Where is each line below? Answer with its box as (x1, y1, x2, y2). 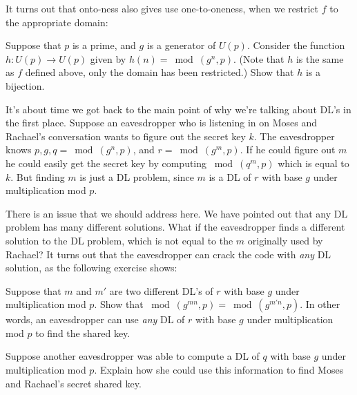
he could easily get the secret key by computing (6, 155, 207, 170)
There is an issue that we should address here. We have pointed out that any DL (6, 206, 348, 220)
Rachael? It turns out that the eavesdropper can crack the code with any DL (6, 247, 331, 261)
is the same (296, 51, 344, 66)
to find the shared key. (35, 325, 131, 340)
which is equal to (278, 155, 349, 170)
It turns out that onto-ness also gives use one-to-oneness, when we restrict (6, 1, 319, 15)
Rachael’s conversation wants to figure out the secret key (6, 128, 246, 143)
